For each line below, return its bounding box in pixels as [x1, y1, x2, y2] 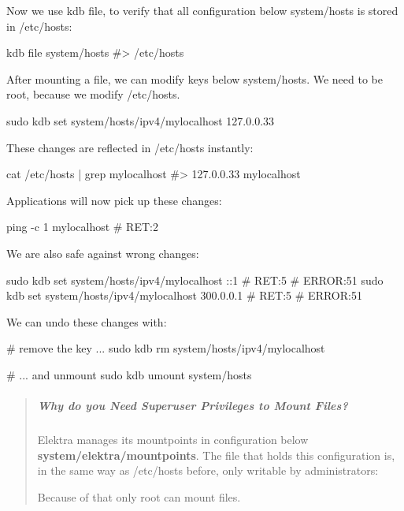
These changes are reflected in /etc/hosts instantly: [6, 139, 254, 155]
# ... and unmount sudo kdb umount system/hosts [6, 366, 252, 382]
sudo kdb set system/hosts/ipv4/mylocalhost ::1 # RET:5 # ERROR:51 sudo [6, 271, 384, 288]
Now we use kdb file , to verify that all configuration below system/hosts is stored [6, 2, 398, 18]
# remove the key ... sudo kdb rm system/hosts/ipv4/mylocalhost [6, 340, 325, 356]
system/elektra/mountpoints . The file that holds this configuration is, [37, 446, 395, 463]
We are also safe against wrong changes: [6, 244, 199, 261]
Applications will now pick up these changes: [6, 192, 222, 208]
